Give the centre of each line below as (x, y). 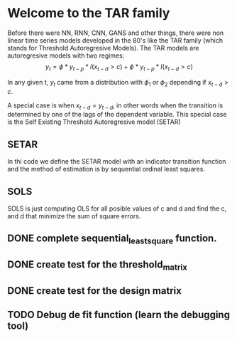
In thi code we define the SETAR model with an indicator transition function (117, 162)
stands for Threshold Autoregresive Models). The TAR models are (103, 48)
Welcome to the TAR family (89, 13)
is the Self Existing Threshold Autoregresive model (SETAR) (94, 122)
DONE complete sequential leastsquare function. (112, 239)
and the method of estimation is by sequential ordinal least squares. (106, 169)
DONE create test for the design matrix (95, 291)
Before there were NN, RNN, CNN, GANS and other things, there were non (116, 33)
